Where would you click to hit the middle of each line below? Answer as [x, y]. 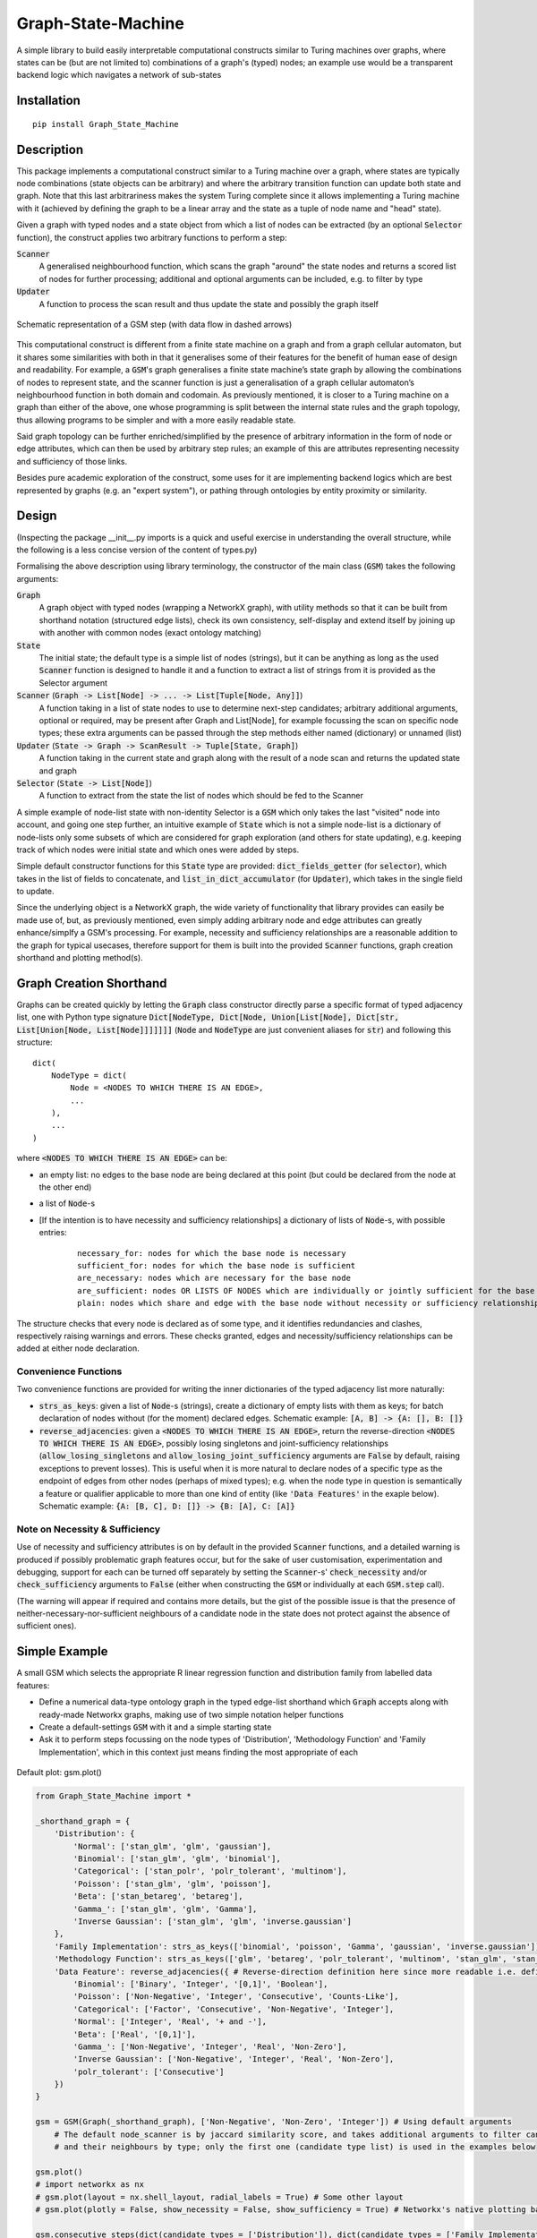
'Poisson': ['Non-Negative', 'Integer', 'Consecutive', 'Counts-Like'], [236, 1997]
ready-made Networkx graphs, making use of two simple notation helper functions [192, 1714]
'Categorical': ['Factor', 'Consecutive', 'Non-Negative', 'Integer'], [234, 2009]
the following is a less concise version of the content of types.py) [137, 550]
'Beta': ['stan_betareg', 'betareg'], [158, 1896]
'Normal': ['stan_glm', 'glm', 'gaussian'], [172, 1846]
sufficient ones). [47, 1626]
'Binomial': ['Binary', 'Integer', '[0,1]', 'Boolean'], [200, 1984]
